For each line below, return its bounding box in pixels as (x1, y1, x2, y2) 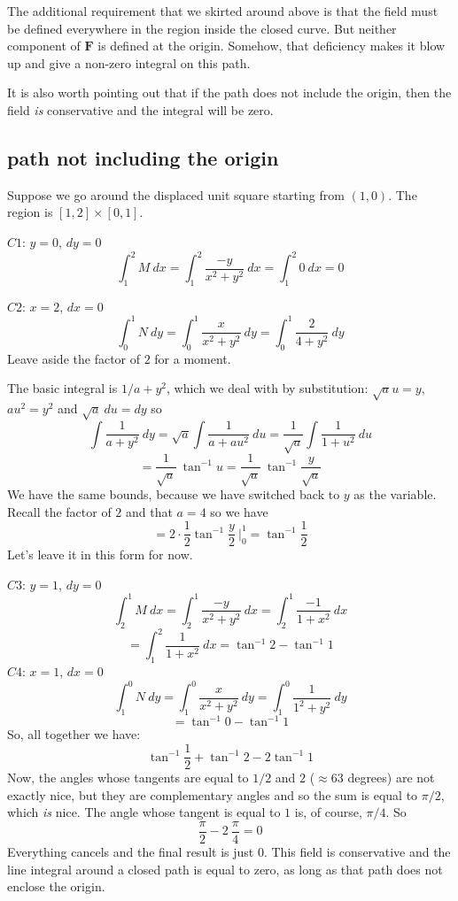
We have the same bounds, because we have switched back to (7, 485, 340, 504)
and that (126, 502, 173, 520)
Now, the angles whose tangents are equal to (7, 768, 249, 787)
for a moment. (154, 349, 231, 367)
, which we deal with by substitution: (167, 379, 369, 397)
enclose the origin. (7, 877, 105, 896)
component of (7, 36, 81, 55)
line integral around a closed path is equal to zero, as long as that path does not (7, 859, 443, 878)
